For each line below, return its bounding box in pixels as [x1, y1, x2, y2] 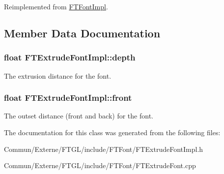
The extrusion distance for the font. [4, 70, 112, 81]
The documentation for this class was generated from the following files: [4, 127, 221, 137]
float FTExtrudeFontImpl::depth [4, 51, 136, 63]
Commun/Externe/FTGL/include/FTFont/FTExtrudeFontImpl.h [4, 144, 203, 154]
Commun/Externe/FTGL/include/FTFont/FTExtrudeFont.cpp [4, 160, 196, 171]
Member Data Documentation [4, 25, 161, 40]
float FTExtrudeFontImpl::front [4, 91, 132, 104]
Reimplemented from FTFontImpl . [4, 1, 108, 11]
